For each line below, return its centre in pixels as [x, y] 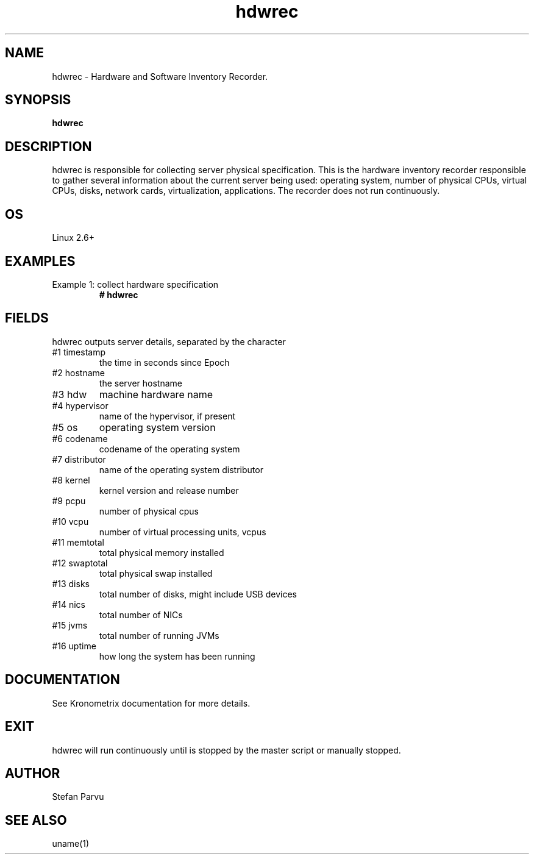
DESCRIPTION [48, 146]
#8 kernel [71, 480]
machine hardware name [156, 394]
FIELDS [27, 318]
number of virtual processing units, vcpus [183, 532]
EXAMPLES [40, 261]
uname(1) [71, 844]
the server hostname [141, 383]
